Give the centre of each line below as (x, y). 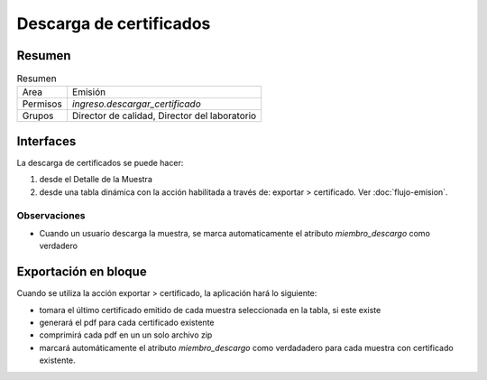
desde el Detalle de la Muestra (96, 180)
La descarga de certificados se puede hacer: (100, 162)
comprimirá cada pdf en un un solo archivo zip (126, 335)
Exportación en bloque (82, 272)
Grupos (38, 116)
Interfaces (46, 141)
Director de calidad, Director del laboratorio (165, 116)
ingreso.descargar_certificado (137, 104)
